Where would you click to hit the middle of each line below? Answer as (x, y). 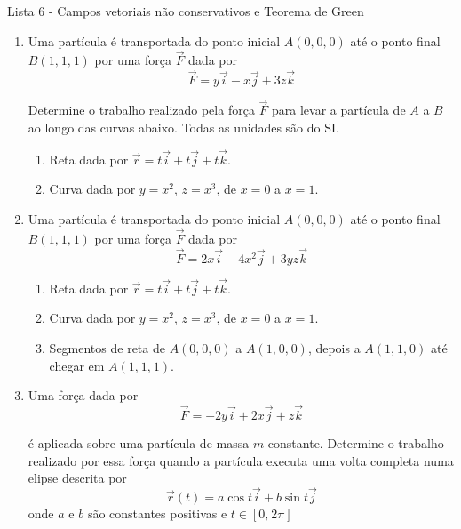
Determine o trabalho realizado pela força (141, 110)
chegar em (77, 365)
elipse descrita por (77, 478)
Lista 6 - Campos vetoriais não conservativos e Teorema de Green (186, 11)
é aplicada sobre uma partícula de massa (139, 443)
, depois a (334, 348)
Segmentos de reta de (107, 348)
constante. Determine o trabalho (356, 443)
